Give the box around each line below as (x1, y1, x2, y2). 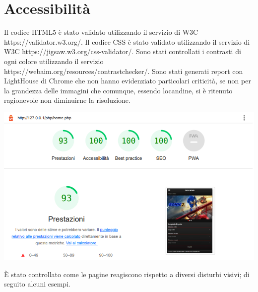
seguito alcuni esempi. (4, 279, 70, 289)
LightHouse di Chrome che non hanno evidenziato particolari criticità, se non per (4, 75, 251, 86)
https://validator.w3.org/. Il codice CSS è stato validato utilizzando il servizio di (4, 36, 250, 47)
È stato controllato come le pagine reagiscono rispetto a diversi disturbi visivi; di (4, 269, 250, 279)
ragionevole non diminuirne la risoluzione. (4, 95, 130, 105)
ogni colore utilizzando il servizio (4, 56, 104, 66)
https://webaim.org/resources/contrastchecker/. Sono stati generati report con (4, 66, 243, 76)
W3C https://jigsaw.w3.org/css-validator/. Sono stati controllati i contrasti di (4, 46, 241, 57)
